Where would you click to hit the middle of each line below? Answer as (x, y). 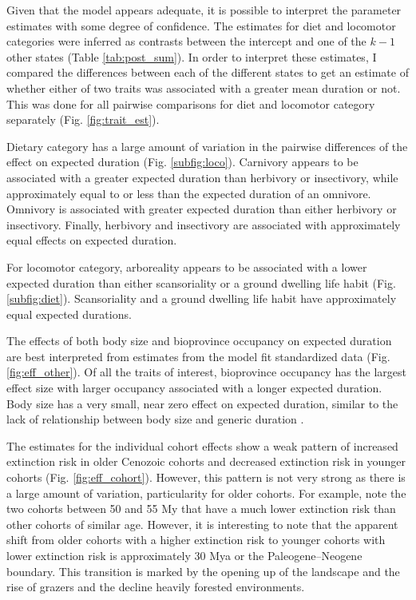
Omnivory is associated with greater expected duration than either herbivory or (202, 209)
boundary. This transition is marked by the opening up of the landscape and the (203, 571)
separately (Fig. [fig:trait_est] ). (83, 119)
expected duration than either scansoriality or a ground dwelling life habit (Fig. (201, 282)
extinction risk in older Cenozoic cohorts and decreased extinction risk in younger (206, 461)
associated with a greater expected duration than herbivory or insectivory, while (202, 177)
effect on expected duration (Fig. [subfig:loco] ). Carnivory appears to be (182, 162)
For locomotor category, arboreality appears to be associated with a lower (187, 266)
